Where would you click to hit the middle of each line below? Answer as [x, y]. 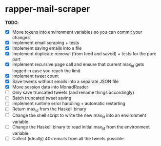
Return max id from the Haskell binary [49, 110]
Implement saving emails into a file [47, 48]
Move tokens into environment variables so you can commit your [77, 32]
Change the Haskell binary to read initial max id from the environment [81, 127]
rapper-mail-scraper [48, 9]
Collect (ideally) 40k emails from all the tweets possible [68, 138]
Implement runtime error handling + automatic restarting [69, 104]
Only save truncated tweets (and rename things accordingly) [73, 93]
